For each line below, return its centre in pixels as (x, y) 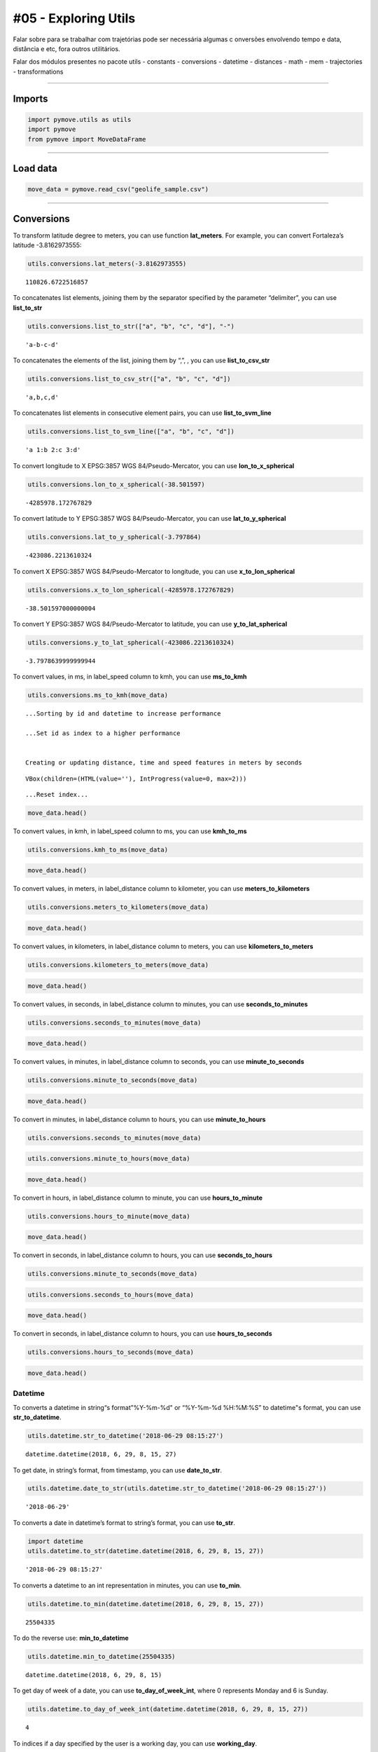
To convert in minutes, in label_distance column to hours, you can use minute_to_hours (139, 1119)
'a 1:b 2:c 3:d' (53, 450)
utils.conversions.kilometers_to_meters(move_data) (118, 965)
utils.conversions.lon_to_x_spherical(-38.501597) (117, 484)
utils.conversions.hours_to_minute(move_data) (109, 1216)
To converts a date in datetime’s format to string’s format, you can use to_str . (124, 1522)
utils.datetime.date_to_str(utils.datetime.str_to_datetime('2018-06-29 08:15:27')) (177, 1488)
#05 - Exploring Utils (74, 18)
